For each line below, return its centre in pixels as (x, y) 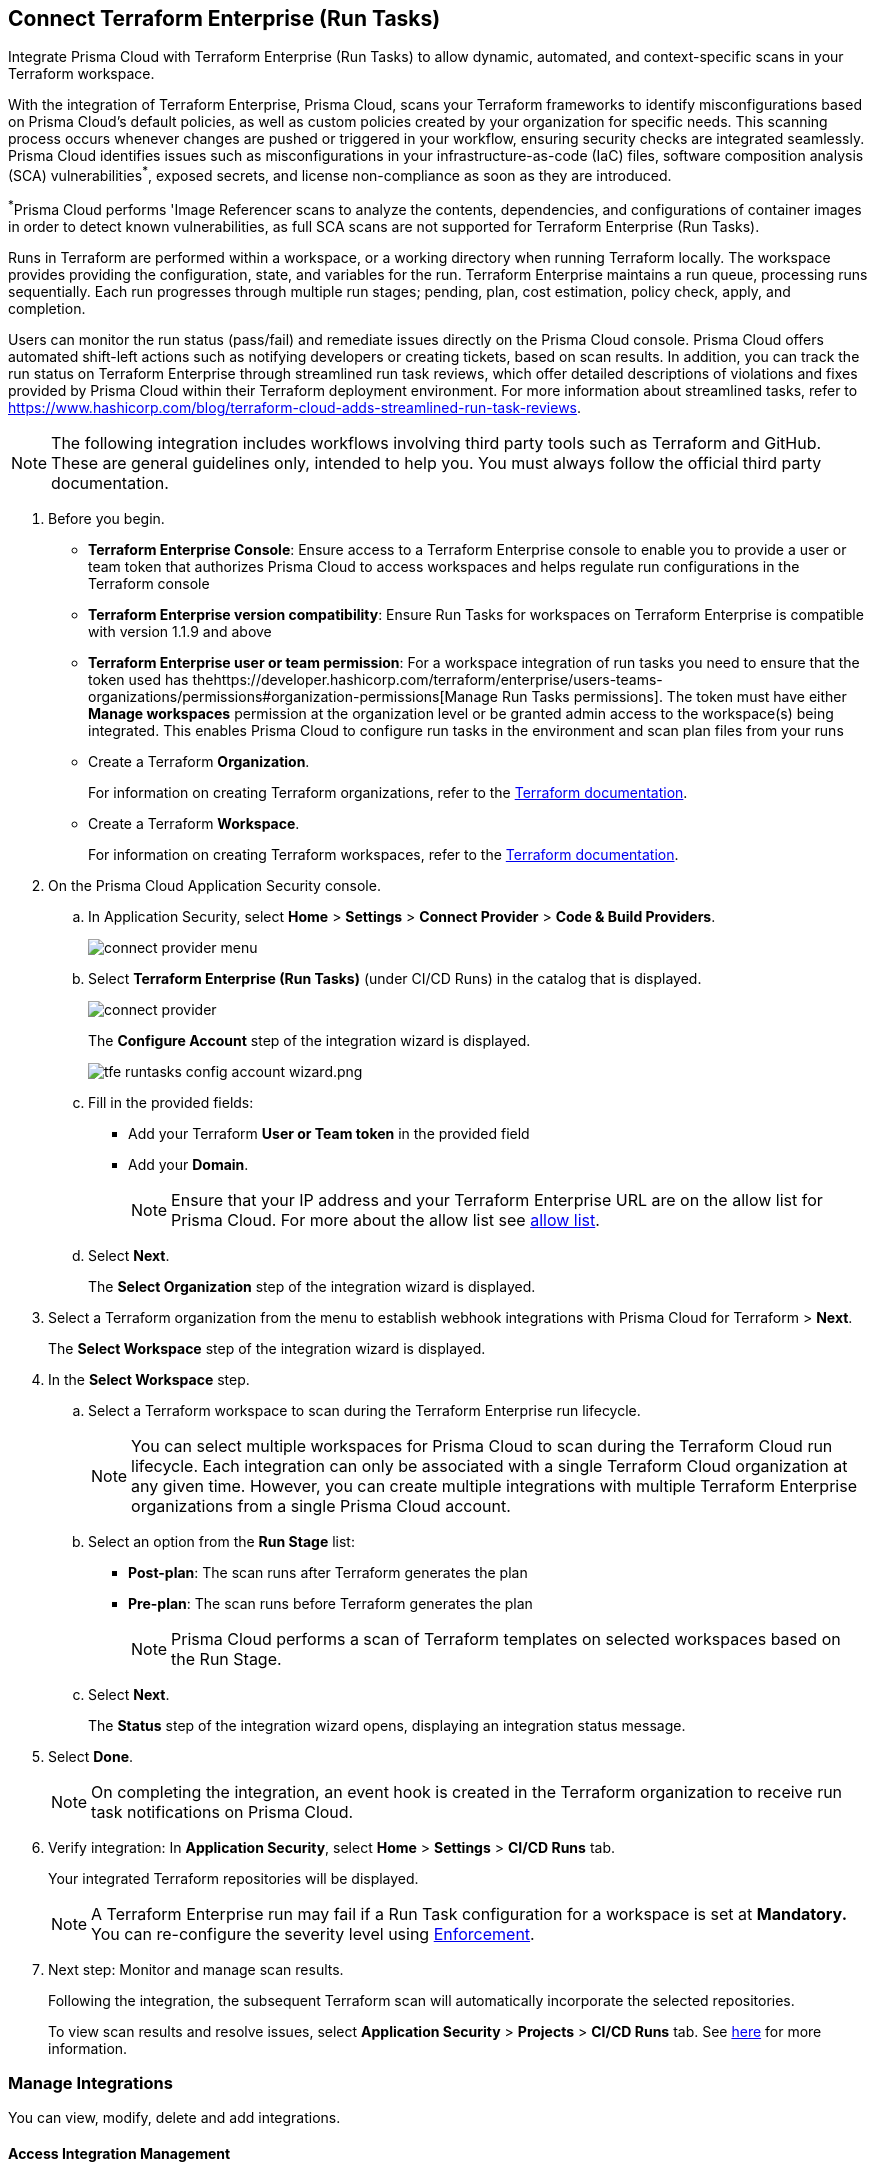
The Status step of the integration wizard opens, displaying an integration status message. (387, 1725)
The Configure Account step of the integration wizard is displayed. (309, 1040)
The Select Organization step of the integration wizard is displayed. (312, 1286)
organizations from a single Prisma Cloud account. (321, 1505)
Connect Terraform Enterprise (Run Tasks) (224, 18)
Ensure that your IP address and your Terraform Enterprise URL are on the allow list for (497, 1199)
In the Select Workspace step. (149, 1379)
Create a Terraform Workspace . (194, 823)
